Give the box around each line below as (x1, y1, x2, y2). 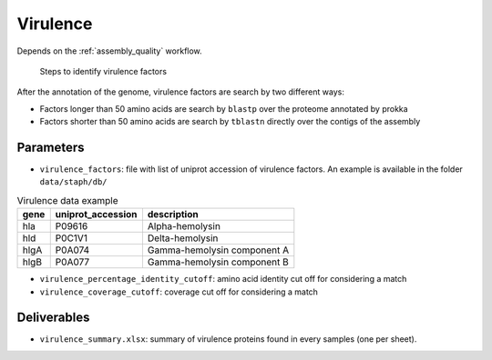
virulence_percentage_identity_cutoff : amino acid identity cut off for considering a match (39, 274, 407, 285)
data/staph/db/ (39, 177, 108, 187)
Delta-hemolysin (147, 232, 219, 245)
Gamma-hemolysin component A (147, 244, 290, 256)
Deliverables (16, 310, 90, 325)
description (147, 208, 200, 221)
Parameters (16, 139, 85, 155)
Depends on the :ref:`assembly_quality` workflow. (16, 45, 202, 56)
